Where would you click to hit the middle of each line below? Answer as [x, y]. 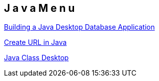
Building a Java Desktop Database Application [79, 27]
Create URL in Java [36, 42]
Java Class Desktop [37, 58]
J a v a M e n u [40, 8]
